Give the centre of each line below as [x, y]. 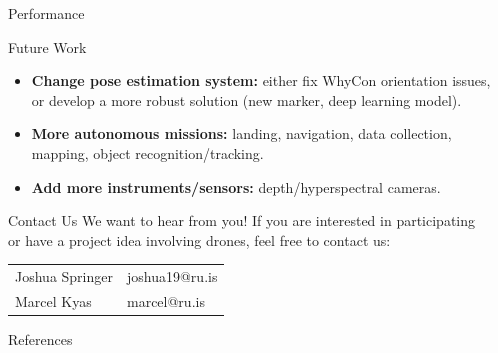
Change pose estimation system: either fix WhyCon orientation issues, [261, 80]
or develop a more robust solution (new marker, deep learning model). [246, 99]
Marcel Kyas [53, 300]
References [40, 339]
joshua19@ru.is [172, 276]
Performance [46, 13]
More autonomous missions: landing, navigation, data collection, [241, 133]
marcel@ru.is [166, 300]
